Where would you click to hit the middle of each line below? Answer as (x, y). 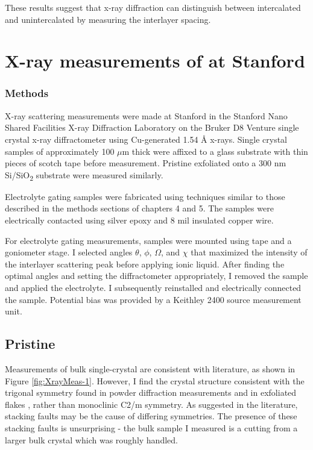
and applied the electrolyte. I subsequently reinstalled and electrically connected (153, 288)
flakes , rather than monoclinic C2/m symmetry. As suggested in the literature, (151, 404)
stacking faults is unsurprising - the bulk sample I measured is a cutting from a (151, 427)
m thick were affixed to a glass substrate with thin (215, 151)
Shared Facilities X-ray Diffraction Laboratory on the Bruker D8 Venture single (152, 127)
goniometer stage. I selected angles (69, 252)
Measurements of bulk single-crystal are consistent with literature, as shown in (150, 369)
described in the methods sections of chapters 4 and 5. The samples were (139, 208)
